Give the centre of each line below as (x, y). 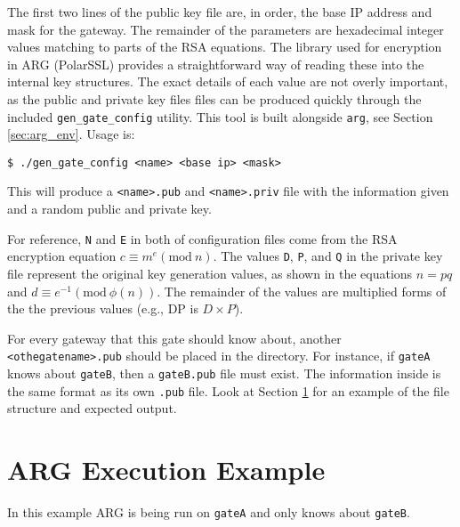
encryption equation (62, 256)
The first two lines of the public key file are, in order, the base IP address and (220, 12)
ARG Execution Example (166, 470)
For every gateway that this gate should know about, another (174, 338)
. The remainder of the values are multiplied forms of (302, 291)
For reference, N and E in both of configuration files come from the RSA (202, 238)
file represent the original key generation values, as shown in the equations (210, 274)
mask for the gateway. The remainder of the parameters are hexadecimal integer (226, 29)
